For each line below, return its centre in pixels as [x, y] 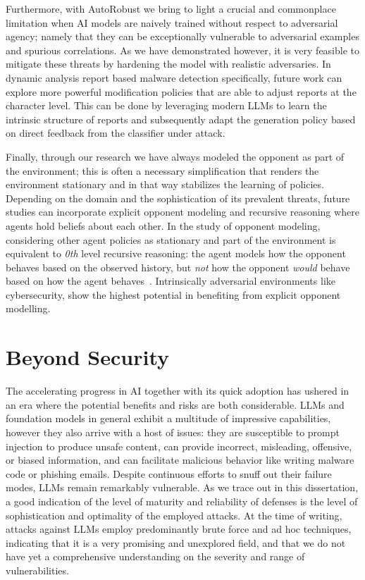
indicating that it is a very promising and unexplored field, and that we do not [176, 542]
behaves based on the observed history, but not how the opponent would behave [178, 267]
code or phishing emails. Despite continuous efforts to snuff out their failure [169, 473]
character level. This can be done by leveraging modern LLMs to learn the [166, 105]
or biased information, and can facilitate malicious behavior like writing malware [180, 460]
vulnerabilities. [37, 570]
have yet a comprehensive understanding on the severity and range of [155, 556]
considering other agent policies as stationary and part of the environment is [171, 239]
